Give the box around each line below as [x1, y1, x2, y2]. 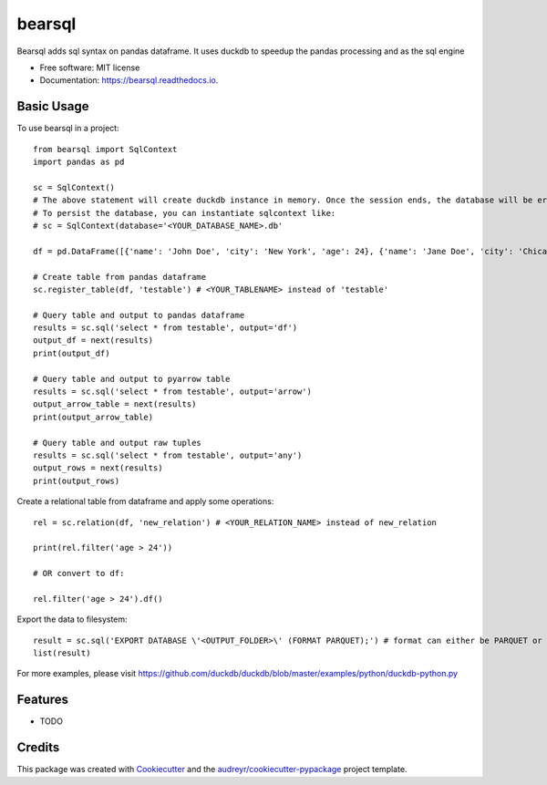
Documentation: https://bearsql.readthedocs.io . [39, 75, 219, 86]
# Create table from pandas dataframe [33, 272, 207, 282]
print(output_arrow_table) [33, 411, 154, 422]
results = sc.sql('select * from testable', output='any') [33, 450, 303, 460]
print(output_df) [33, 347, 110, 358]
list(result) [33, 648, 91, 658]
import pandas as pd [33, 157, 125, 168]
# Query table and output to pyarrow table [33, 374, 231, 384]
